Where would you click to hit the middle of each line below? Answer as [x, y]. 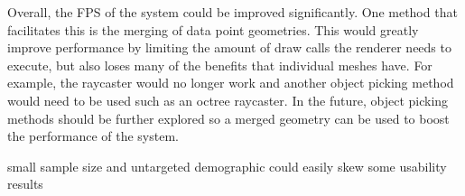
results [25, 184]
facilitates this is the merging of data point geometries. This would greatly [213, 29]
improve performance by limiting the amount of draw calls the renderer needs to [229, 47]
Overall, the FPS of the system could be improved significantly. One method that [232, 12]
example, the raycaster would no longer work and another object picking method [231, 83]
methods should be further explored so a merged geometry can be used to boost [228, 118]
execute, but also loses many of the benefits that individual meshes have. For [220, 65]
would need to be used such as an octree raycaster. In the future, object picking [228, 100]
